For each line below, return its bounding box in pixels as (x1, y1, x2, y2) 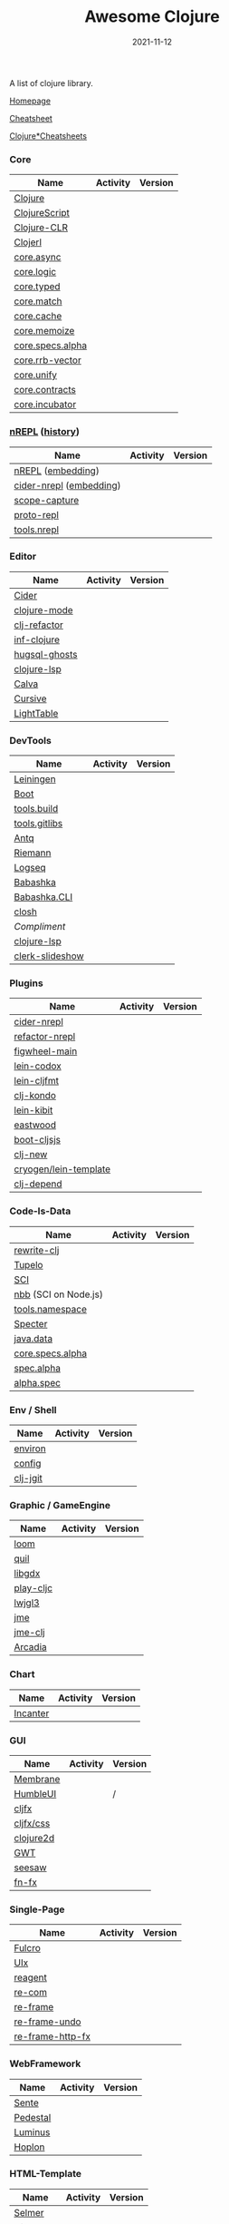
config (14, 1458, 42, 1470)
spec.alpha (14, 1361, 62, 1374)
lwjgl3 (14, 1596, 40, 1609)
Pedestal (14, 2111, 52, 2123)
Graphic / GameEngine (9, 1498, 111, 1511)
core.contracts (14, 384, 77, 396)
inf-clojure (14, 633, 61, 646)
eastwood (14, 1118, 57, 1131)
